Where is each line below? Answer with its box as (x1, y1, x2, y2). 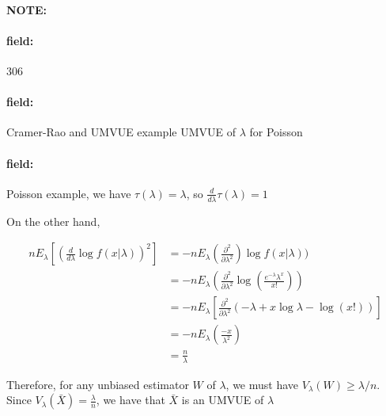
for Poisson (249, 124, 303, 140)
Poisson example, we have (6, 185, 131, 201)
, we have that (96, 391, 165, 408)
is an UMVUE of (181, 391, 264, 408)
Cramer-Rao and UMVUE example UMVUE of (6, 124, 236, 140)
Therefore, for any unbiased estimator (6, 376, 189, 392)
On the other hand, (6, 212, 100, 229)
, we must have (225, 376, 299, 392)
